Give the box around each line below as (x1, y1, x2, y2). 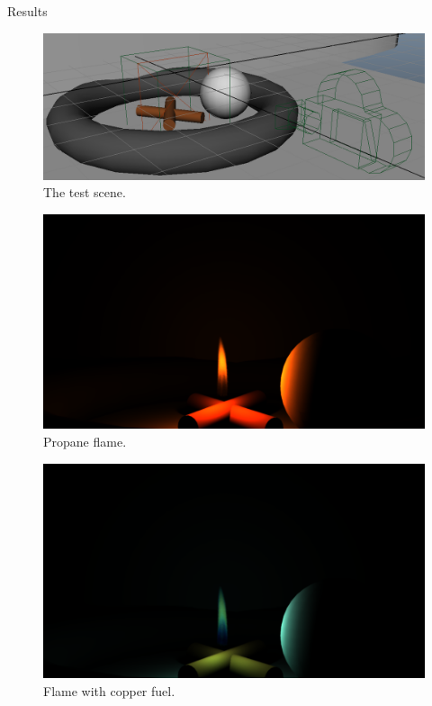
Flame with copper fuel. (43, 681, 175, 700)
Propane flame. (43, 432, 127, 451)
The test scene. (43, 183, 126, 202)
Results (7, 2, 48, 20)
